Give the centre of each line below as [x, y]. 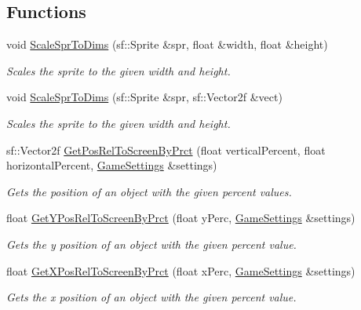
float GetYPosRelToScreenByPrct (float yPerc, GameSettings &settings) [181, 218]
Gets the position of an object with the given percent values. [149, 191]
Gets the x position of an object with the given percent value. [151, 297]
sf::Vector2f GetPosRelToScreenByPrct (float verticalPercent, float [166, 150]
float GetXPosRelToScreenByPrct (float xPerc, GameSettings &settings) [181, 270]
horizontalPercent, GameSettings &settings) [112, 165]
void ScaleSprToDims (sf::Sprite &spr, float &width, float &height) [167, 44]
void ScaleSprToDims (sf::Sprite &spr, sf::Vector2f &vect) [144, 97]
